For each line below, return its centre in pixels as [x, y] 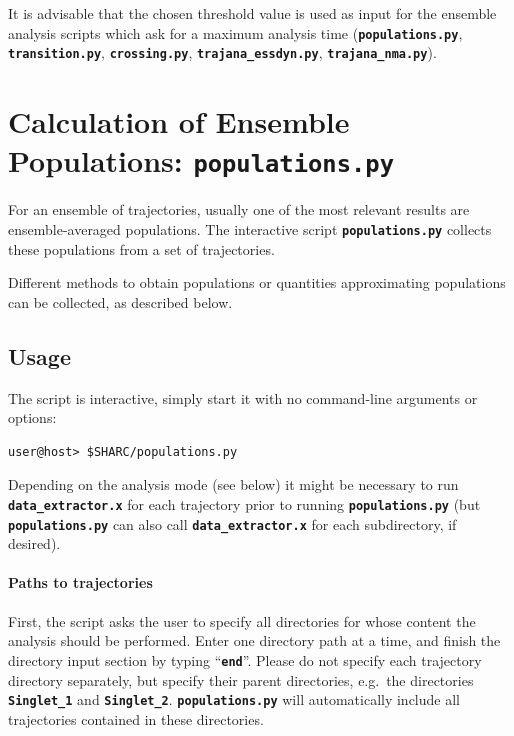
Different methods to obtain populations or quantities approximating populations [257, 282]
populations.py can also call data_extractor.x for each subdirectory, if [232, 523]
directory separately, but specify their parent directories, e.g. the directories [241, 679]
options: [32, 417]
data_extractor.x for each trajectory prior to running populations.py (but [244, 503]
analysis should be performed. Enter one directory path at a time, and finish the [254, 640]
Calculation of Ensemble [179, 121]
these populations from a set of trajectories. [141, 248]
